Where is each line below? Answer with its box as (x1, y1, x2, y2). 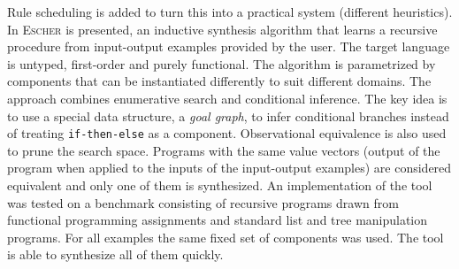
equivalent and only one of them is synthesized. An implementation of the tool (7, 176, 432, 194)
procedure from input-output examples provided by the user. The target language (7, 37, 450, 56)
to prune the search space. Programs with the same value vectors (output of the (7, 141, 440, 159)
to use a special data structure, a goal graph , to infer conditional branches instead (7, 106, 449, 125)
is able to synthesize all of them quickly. (7, 245, 224, 264)
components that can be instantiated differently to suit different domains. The (7, 72, 432, 90)
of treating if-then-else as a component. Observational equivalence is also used (7, 124, 447, 142)
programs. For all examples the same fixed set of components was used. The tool (7, 227, 444, 246)
